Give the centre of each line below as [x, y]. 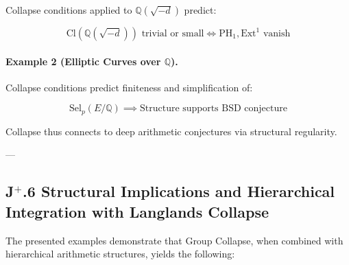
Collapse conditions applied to [69, 10]
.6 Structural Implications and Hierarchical [179, 191]
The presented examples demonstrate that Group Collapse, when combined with [174, 240]
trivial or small [173, 34]
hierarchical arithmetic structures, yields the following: [120, 254]
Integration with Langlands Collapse [137, 211]
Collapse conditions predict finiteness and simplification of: [129, 87]
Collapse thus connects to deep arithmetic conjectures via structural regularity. [171, 131]
